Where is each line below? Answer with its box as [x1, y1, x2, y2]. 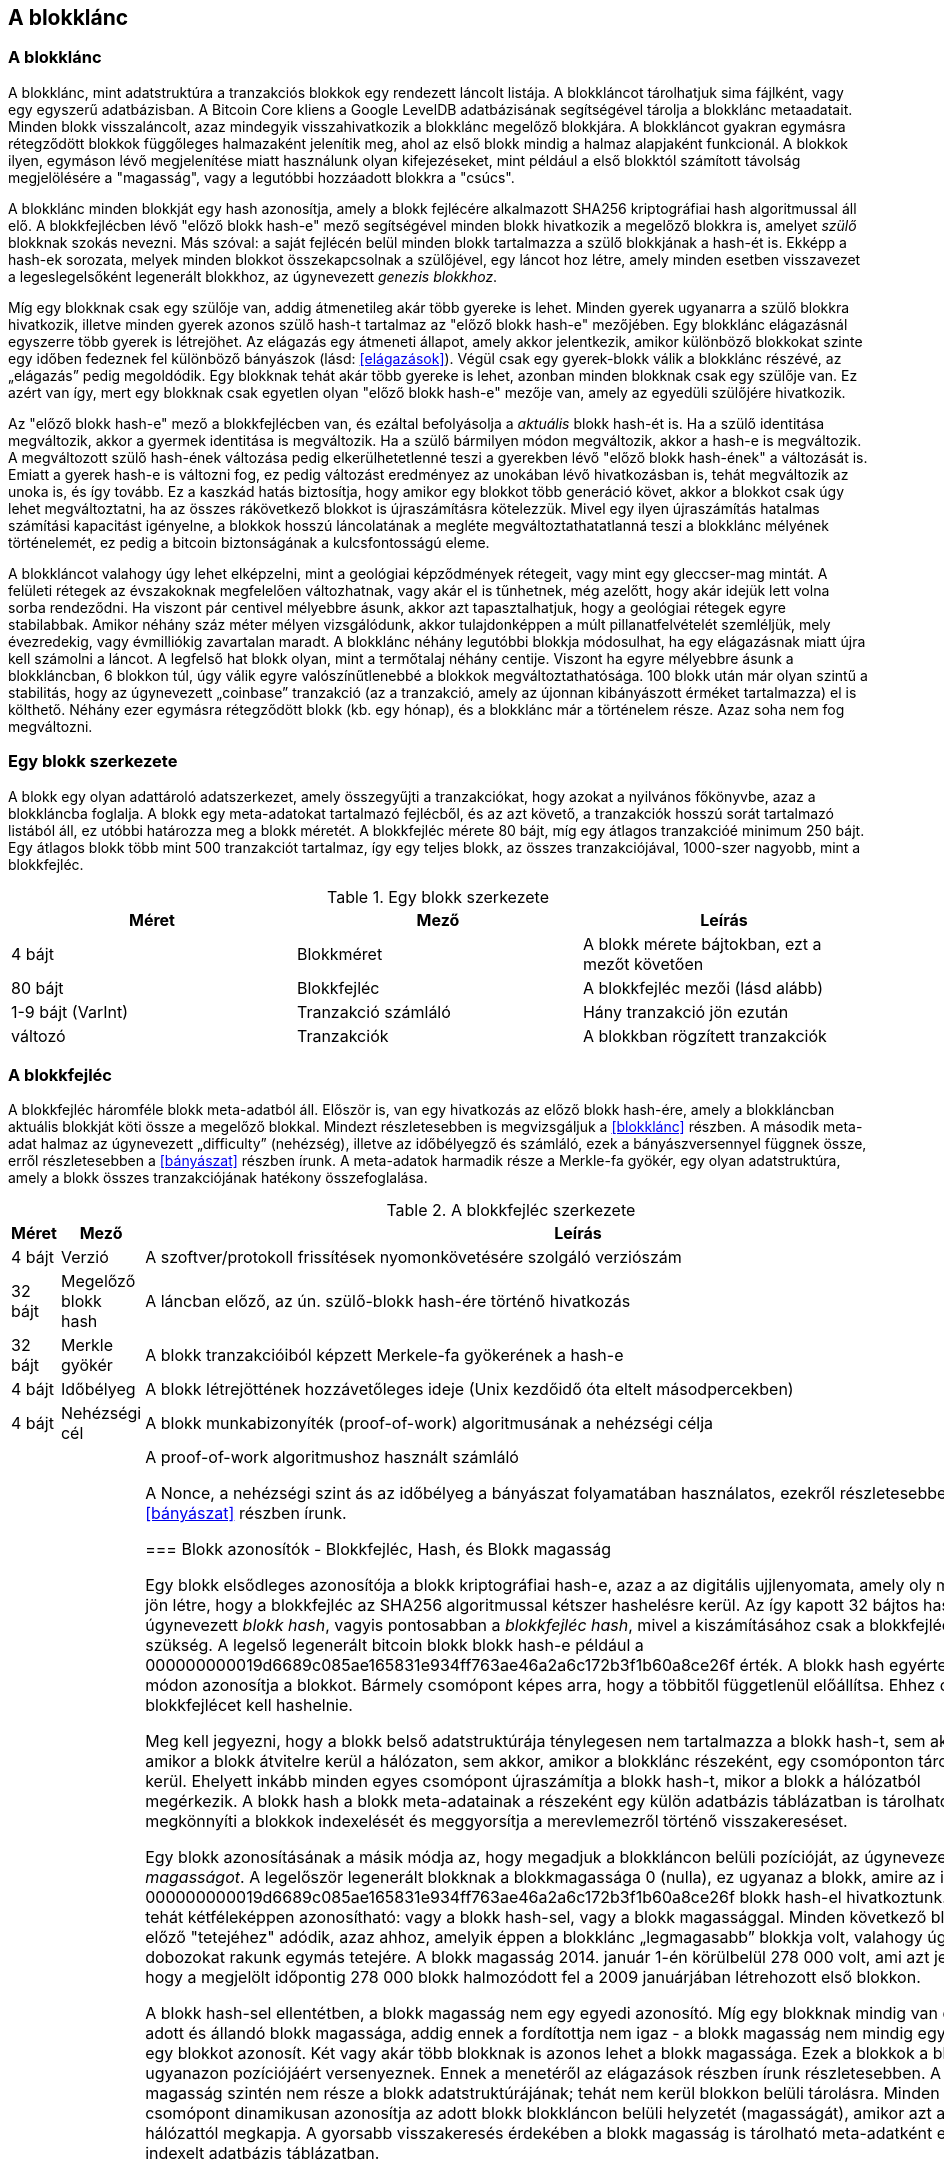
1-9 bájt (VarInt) [11, 1001, 128, 1022]
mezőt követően [582, 953, 704, 974]
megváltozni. [8, 717, 93, 735]
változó [11, 1025, 66, 1046]
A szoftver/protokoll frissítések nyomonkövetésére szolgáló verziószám [145, 1247, 682, 1268]
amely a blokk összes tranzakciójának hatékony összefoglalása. [8, 1169, 428, 1187]
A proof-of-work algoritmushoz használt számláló [145, 1447, 519, 1468]
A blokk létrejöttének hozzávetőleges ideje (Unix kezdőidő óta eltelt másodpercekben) [145, 1379, 794, 1400]
